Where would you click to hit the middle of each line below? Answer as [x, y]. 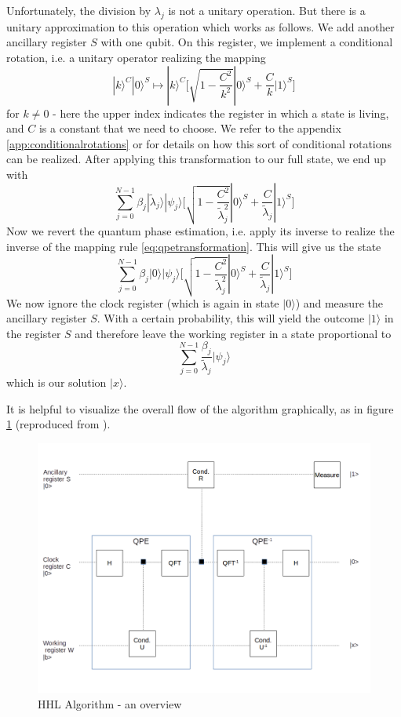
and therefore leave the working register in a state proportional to [233, 333]
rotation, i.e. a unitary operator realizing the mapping [136, 57]
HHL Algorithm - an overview [110, 703]
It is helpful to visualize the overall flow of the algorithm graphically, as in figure [200, 408]
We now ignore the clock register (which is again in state [143, 302]
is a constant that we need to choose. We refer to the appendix [190, 128]
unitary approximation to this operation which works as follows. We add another [200, 26]
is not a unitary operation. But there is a [267, 10]
